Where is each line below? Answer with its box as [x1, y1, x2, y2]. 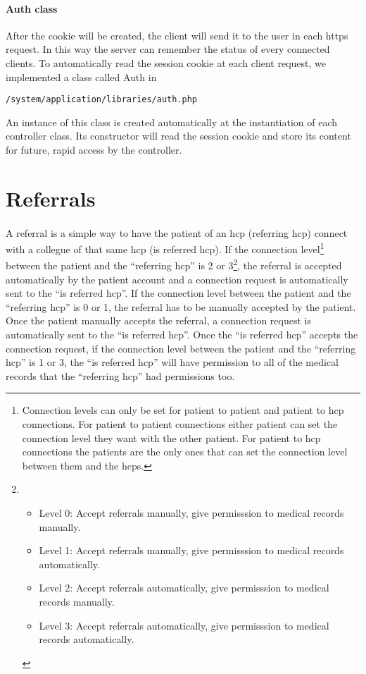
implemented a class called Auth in [6, 69, 157, 84]
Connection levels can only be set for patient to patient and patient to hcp [22, 403, 344, 417]
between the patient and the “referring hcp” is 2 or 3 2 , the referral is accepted [6, 256, 342, 273]
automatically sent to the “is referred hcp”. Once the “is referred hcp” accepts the [6, 327, 358, 342]
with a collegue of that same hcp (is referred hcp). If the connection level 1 [6, 240, 324, 256]
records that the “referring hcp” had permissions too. [6, 368, 235, 383]
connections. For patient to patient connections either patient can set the [22, 417, 338, 431]
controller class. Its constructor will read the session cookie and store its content [6, 128, 351, 143]
